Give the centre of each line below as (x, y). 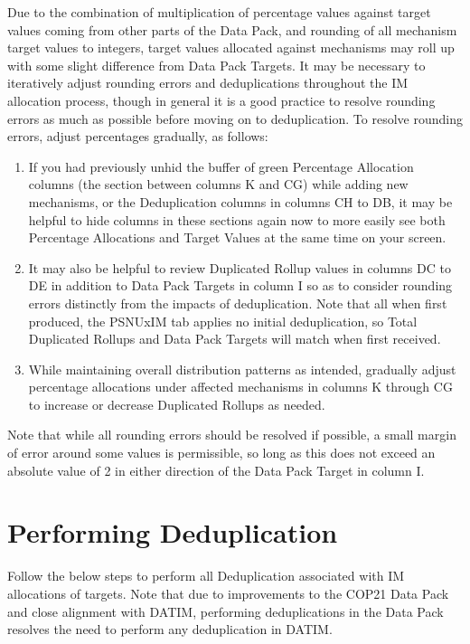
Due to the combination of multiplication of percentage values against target (219, 12)
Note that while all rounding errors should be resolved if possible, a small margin (232, 435)
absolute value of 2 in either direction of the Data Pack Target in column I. (216, 470)
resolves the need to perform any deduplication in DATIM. (170, 629)
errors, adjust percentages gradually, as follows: (138, 136)
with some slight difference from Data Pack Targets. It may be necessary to (216, 65)
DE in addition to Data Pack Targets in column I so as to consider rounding (240, 285)
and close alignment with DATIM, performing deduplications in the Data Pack (226, 611)
